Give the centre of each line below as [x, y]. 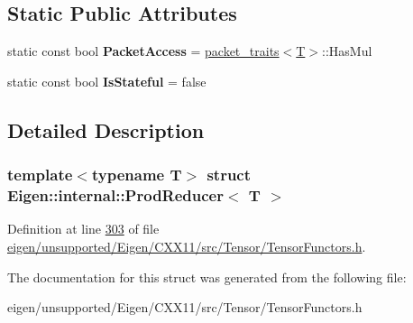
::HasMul [347, 51]
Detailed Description [106, 129]
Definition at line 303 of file [83, 229]
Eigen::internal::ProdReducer [115, 195]
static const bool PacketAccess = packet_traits [143, 51]
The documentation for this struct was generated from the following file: [207, 277]
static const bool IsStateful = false [107, 81]
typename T [137, 175]
